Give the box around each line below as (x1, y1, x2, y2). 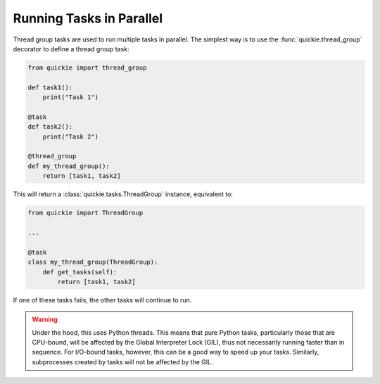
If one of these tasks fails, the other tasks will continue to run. (13, 295, 192, 304)
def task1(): (27, 83, 73, 91)
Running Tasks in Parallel (13, 11, 163, 26)
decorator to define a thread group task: (13, 44, 129, 53)
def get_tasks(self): (42, 268, 118, 276)
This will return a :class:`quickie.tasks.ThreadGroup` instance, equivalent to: (13, 190, 234, 198)
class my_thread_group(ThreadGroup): (27, 258, 158, 267)
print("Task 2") (42, 132, 99, 141)
